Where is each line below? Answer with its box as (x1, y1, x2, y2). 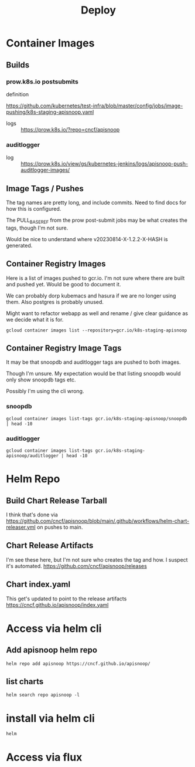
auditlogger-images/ (20, 167, 70, 174)
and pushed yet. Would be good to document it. (6, 281, 121, 288)
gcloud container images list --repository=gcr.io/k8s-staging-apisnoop (6, 327, 187, 333)
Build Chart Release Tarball (6, 495, 107, 505)
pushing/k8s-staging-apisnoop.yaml (6, 108, 94, 115)
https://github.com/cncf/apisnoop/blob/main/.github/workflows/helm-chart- (6, 518, 190, 524)
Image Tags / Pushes (6, 183, 84, 194)
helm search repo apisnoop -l (6, 692, 80, 698)
